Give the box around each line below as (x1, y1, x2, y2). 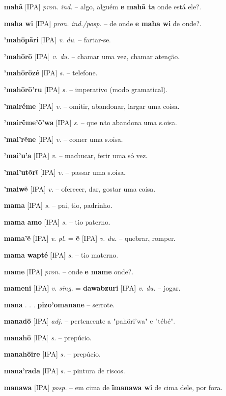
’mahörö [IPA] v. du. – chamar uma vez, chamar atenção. (4, 51, 180, 61)
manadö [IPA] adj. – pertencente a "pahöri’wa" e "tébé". (4, 316, 175, 326)
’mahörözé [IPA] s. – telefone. (4, 67, 98, 78)
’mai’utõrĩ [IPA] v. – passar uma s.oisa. (4, 166, 126, 177)
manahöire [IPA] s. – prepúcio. (4, 349, 101, 359)
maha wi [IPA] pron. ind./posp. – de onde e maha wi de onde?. (4, 18, 202, 28)
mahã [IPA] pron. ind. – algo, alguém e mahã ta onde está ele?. (4, 1, 201, 11)
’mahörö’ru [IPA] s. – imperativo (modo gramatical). (4, 84, 168, 94)
